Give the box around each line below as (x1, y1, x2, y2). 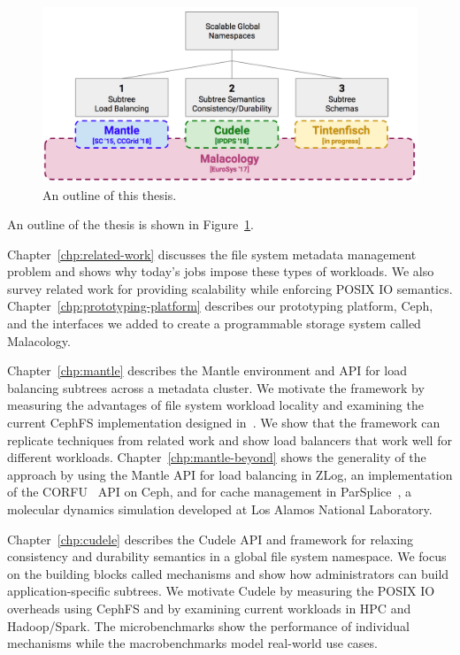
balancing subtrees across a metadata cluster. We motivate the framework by (7, 378, 425, 397)
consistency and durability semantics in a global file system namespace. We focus (7, 547, 447, 566)
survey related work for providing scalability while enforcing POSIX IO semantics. (7, 279, 453, 297)
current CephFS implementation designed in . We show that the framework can (7, 413, 441, 432)
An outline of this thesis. (42, 185, 177, 204)
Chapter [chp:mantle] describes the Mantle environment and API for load (7, 361, 408, 380)
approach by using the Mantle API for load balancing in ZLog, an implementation (7, 465, 453, 483)
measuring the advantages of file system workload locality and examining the (7, 396, 424, 414)
